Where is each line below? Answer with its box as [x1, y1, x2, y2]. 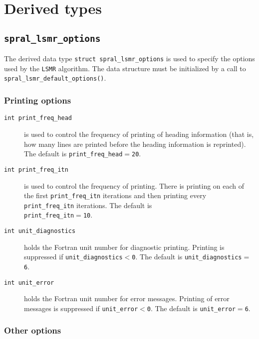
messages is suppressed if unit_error [24, 303, 138, 313]
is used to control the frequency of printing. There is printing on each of [24, 180, 245, 191]
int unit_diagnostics [4, 227, 76, 235]
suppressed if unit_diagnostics [24, 251, 123, 262]
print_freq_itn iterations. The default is [24, 200, 152, 210]
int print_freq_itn [4, 166, 68, 173]
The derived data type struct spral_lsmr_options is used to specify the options [4, 53, 255, 64]
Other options [4, 324, 61, 337]
